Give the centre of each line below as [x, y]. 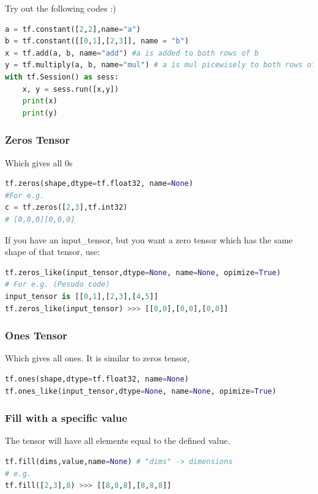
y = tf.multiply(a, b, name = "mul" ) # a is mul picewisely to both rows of [161, 65]
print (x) [40, 101]
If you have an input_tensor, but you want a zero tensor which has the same [149, 239]
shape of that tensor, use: [53, 252]
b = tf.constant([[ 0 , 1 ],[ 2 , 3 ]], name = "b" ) [97, 41]
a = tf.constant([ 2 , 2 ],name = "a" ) [73, 29]
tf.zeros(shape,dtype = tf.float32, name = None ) [99, 184]
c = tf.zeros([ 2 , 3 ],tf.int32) [66, 208]
